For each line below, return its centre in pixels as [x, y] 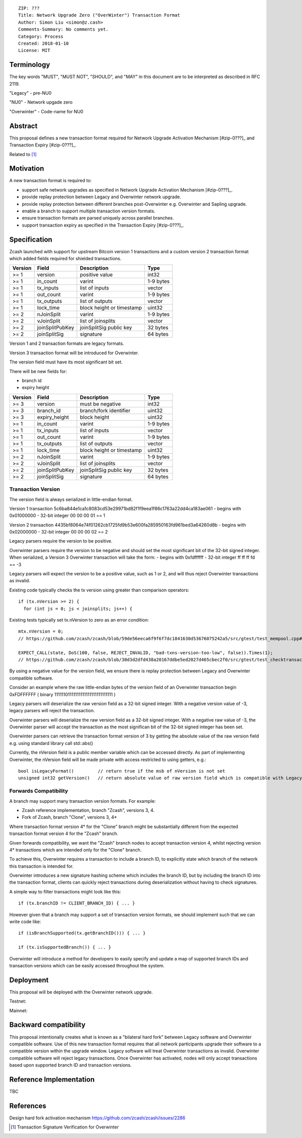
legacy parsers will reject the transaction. [52, 711]
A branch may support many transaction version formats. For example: [83, 801]
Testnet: [18, 1001]
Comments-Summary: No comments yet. [63, 29]
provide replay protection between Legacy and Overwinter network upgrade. [101, 197]
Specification [31, 239]
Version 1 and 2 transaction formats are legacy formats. [67, 344]
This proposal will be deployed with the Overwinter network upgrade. [81, 992]
